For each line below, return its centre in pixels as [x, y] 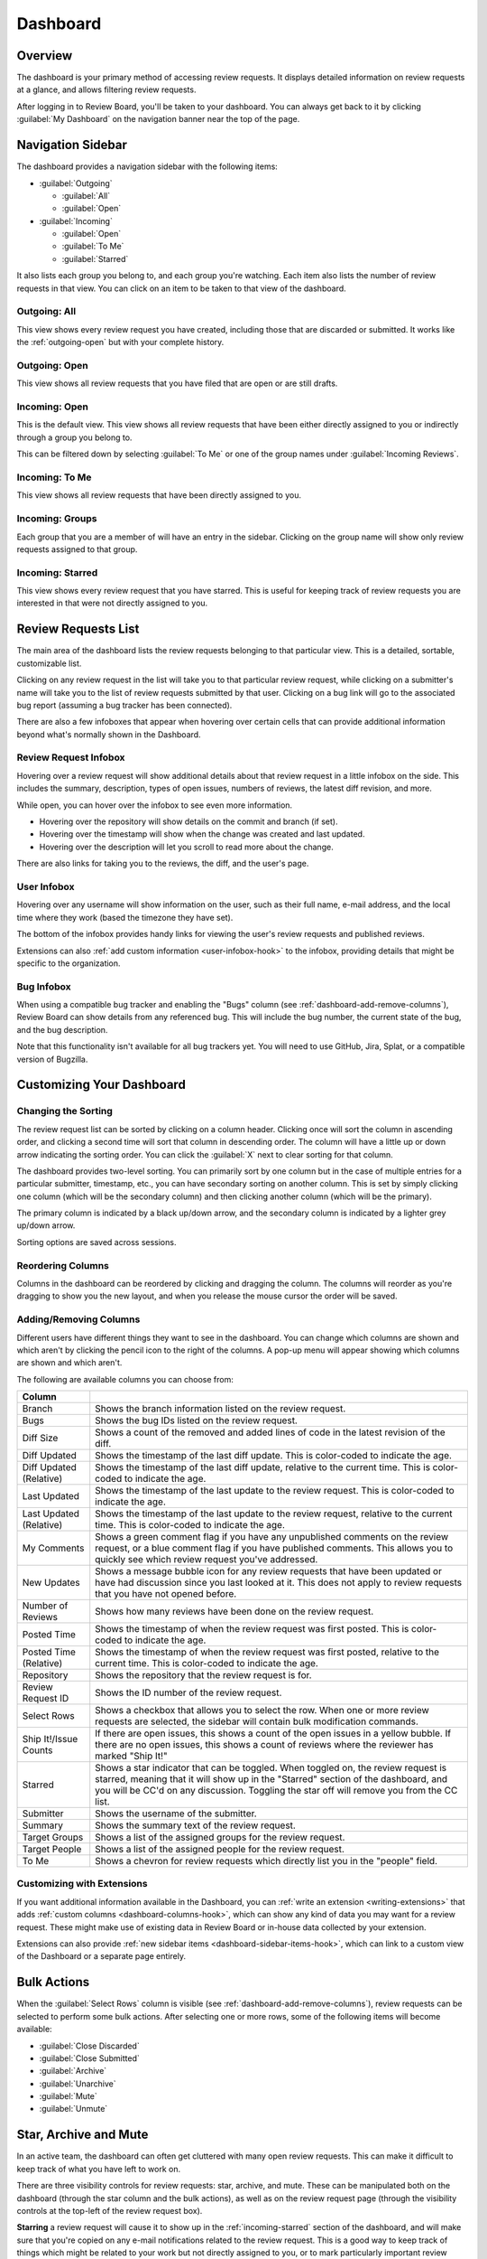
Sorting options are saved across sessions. [96, 1242]
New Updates [51, 1583]
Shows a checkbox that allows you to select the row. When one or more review [262, 1711]
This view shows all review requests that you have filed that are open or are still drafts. [177, 383]
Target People [52, 1850]
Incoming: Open [53, 407]
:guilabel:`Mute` [69, 2096]
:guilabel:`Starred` [95, 258]
